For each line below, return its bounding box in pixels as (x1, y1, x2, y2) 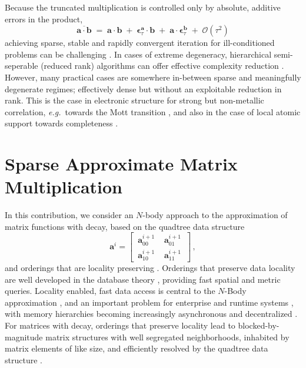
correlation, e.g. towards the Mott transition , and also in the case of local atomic (5, 105, 301, 118)
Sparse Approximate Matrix (5, 152, 238, 176)
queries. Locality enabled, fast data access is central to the (5, 285, 215, 297)
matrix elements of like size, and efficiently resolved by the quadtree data (5, 342, 268, 354)
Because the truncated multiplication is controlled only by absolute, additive (5, 1, 281, 13)
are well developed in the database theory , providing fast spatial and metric (5, 273, 281, 285)
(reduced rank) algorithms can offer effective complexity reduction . (41, 59, 284, 72)
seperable (5, 59, 38, 72)
